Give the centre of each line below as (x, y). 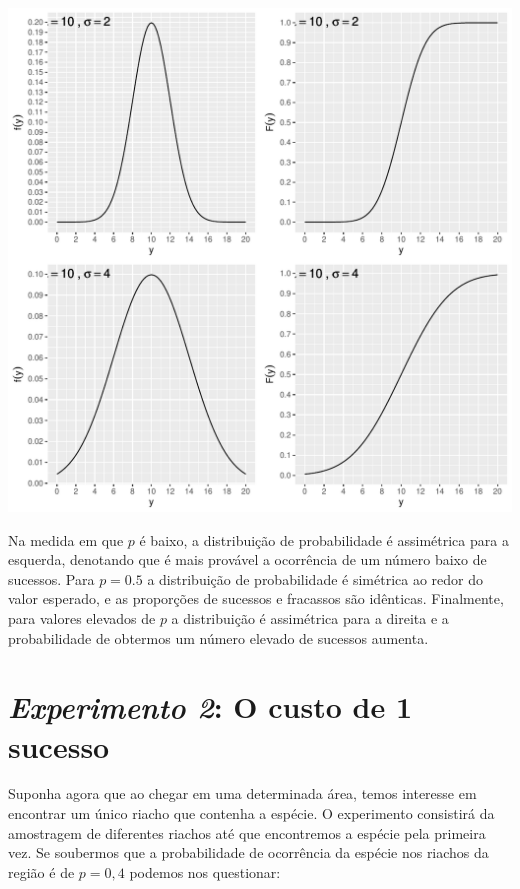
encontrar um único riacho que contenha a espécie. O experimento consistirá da (251, 813)
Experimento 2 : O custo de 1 (210, 707)
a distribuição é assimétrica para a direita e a (310, 617)
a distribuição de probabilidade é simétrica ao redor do (315, 578)
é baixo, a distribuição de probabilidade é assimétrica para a (324, 539)
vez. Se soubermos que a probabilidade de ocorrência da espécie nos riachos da (248, 852)
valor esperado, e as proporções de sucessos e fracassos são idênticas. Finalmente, (256, 598)
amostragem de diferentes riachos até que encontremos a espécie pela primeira (247, 832)
